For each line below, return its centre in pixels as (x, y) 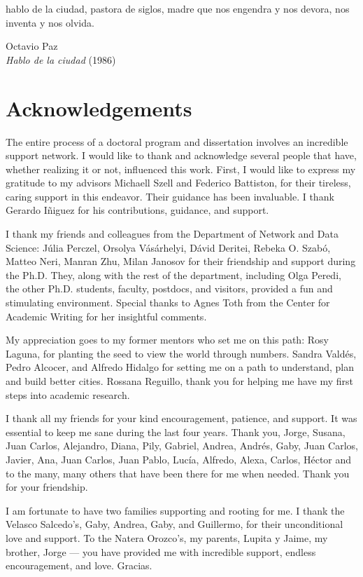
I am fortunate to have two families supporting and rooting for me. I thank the (175, 510)
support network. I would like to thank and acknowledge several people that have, (181, 155)
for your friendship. (47, 487)
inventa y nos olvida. (50, 22)
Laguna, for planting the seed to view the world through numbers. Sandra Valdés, (181, 353)
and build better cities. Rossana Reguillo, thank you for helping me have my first (180, 381)
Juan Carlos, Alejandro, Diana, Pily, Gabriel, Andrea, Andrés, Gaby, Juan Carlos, (182, 446)
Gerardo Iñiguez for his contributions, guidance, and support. (137, 210)
